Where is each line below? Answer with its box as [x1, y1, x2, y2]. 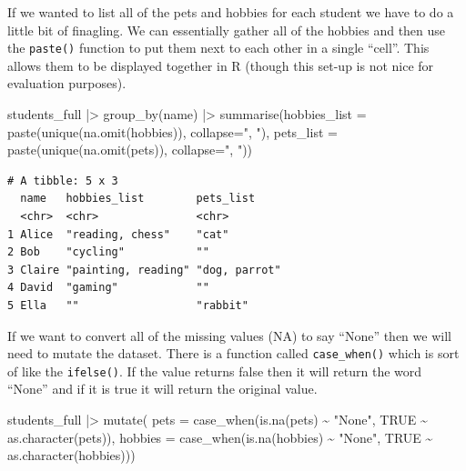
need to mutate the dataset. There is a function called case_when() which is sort [7, 344, 460, 363]
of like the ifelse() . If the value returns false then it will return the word [7, 361, 422, 380]
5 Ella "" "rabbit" [7, 298, 248, 312]
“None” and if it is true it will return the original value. [7, 379, 318, 398]
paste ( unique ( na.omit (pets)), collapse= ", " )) [7, 140, 253, 159]
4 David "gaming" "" [7, 281, 209, 295]
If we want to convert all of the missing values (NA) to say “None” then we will [7, 326, 451, 345]
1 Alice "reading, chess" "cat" [7, 227, 229, 241]
